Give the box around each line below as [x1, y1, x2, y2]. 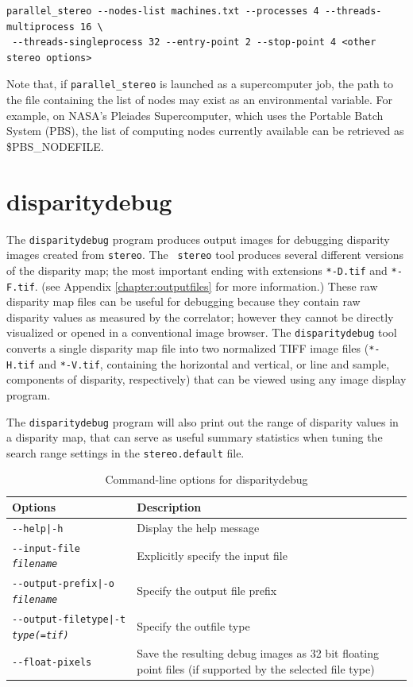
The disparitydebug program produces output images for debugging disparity [6, 230, 390, 247]
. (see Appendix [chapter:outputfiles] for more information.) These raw [34, 277, 378, 294]
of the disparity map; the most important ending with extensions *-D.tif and [6, 261, 388, 278]
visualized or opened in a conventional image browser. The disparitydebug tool [6, 324, 397, 341]
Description [137, 499, 202, 515]
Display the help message [137, 519, 260, 535]
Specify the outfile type [137, 617, 250, 634]
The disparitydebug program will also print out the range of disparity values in [6, 413, 399, 430]
